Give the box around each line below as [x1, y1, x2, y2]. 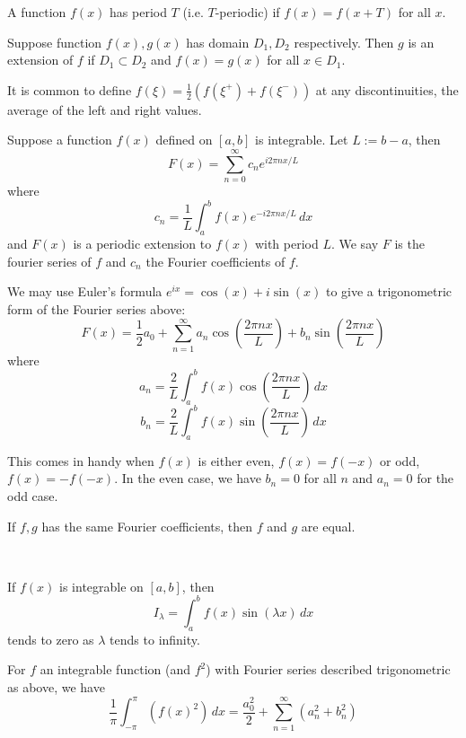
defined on [155, 130, 213, 149]
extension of [7, 50, 74, 69]
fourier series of [7, 251, 92, 270]
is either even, [198, 451, 275, 470]
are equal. [301, 516, 356, 535]
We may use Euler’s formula [7, 282, 163, 301]
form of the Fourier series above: [7, 299, 186, 318]
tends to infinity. [110, 629, 200, 648]
